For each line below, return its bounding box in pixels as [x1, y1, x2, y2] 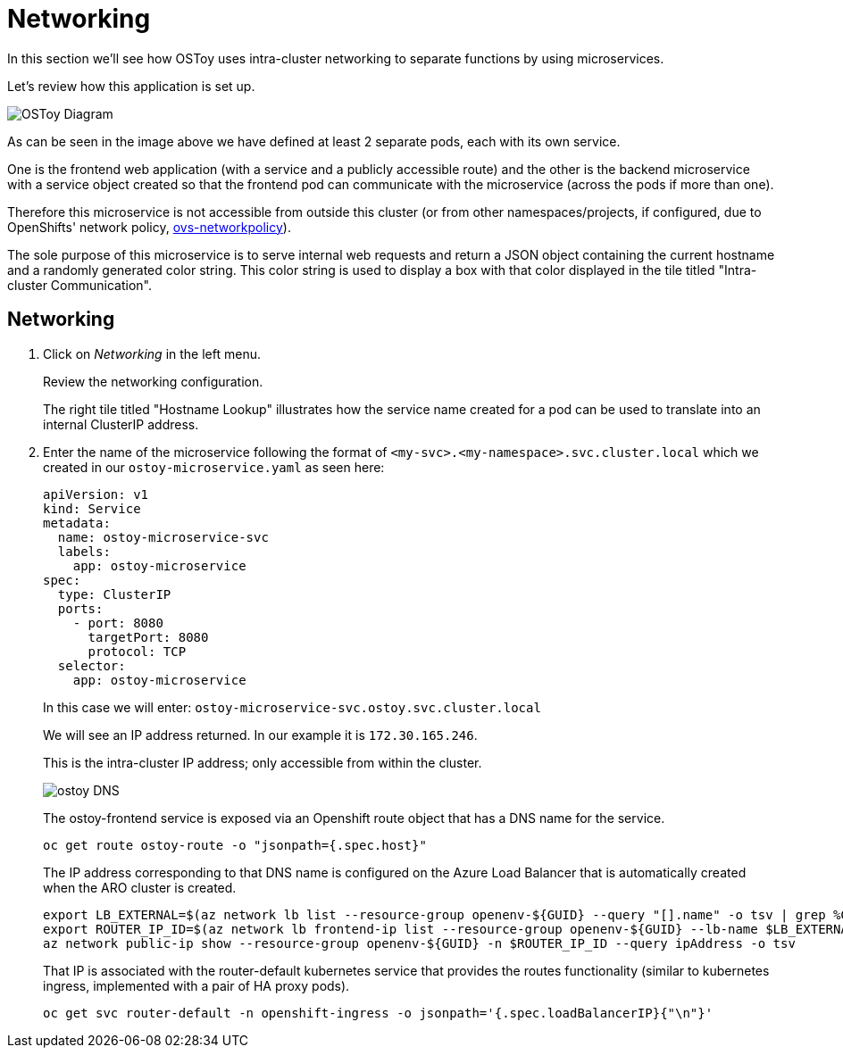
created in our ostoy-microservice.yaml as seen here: [43, 459, 385, 475]
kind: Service [43, 501, 141, 516]
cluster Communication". [7, 277, 152, 293]
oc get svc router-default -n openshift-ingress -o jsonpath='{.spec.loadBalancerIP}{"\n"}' [43, 1005, 714, 1020]
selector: [57, 658, 126, 673]
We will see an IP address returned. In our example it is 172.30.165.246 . [43, 727, 478, 743]
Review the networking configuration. [43, 373, 263, 389]
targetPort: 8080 [88, 629, 209, 644]
